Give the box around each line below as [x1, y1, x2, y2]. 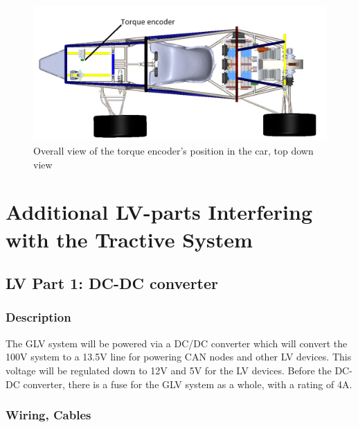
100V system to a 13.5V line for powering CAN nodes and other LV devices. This [6, 349, 352, 364]
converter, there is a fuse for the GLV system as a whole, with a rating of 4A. [23, 376, 352, 391]
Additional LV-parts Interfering [6, 198, 313, 226]
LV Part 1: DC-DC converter [6, 272, 218, 294]
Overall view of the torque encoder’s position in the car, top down [33, 143, 314, 158]
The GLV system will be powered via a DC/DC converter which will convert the [6, 335, 348, 350]
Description [6, 308, 71, 326]
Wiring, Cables [6, 406, 91, 424]
